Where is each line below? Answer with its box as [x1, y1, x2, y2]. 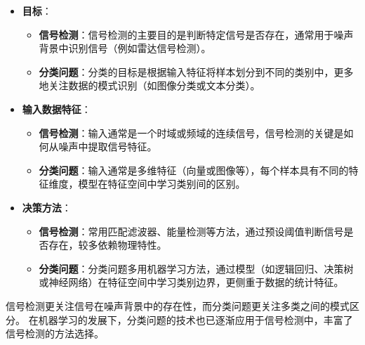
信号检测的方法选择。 [6, 326, 104, 341]
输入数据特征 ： [22, 101, 91, 116]
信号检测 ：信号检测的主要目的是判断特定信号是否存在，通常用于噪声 [39, 27, 354, 41]
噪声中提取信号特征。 [58, 139, 157, 154]
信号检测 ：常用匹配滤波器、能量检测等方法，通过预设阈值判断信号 [39, 223, 344, 238]
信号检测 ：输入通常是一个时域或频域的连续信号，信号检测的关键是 [39, 125, 344, 140]
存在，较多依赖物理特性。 [48, 237, 167, 252]
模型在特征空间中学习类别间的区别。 [78, 176, 246, 191]
